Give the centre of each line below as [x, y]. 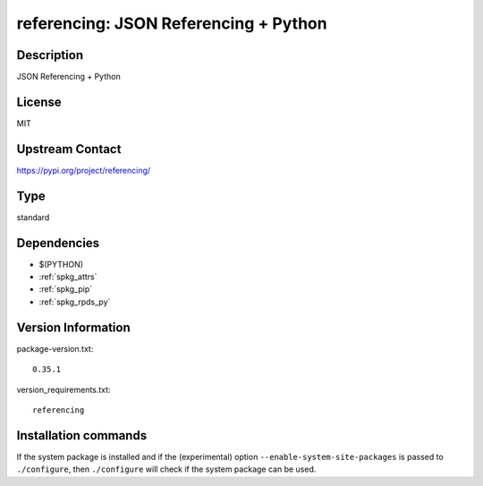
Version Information [73, 327]
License [39, 102]
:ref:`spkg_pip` [66, 289]
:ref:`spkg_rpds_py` [75, 302]
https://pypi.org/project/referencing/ [84, 170]
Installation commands [82, 435]
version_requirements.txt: [64, 389]
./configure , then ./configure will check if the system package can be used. [166, 469]
